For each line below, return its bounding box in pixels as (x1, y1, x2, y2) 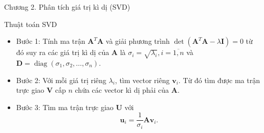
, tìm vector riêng (115, 74, 170, 85)
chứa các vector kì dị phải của (75, 85, 169, 95)
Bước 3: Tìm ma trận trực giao (16, 101, 114, 112)
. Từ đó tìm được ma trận (178, 74, 260, 85)
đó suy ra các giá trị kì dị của (16, 47, 109, 58)
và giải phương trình (105, 36, 170, 46)
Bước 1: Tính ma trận (16, 36, 85, 46)
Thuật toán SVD (4, 18, 57, 29)
